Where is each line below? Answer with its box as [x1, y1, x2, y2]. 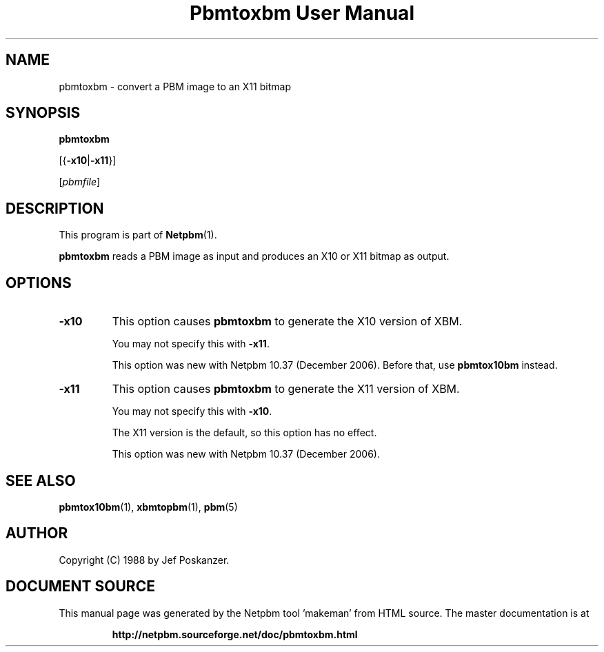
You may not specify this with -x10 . [112, 405, 272, 418]
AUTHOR [6, 524, 68, 542]
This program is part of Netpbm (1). [59, 229, 217, 241]
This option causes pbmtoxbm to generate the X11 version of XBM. [112, 382, 460, 396]
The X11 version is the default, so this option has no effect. [112, 427, 377, 439]
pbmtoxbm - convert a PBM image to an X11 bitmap [59, 80, 291, 92]
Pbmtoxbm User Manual [190, 1, 414, 25]
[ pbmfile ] [59, 176, 101, 188]
